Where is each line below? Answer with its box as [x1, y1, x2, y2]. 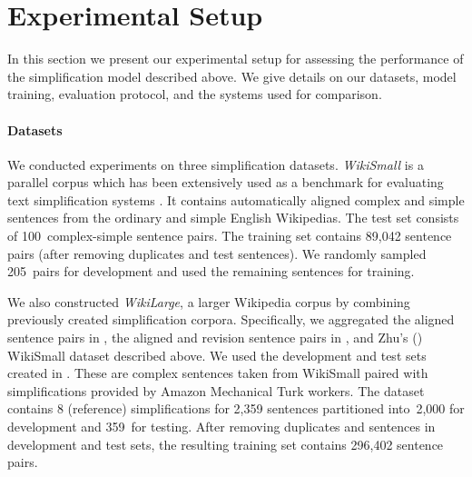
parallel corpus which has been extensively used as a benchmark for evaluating [7, 173, 444, 192]
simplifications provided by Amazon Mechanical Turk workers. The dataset [7, 381, 425, 400]
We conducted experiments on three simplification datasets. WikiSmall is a [7, 154, 424, 174]
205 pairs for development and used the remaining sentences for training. [7, 262, 415, 281]
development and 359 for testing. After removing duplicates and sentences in [7, 417, 436, 436]
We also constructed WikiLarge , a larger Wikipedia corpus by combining [7, 292, 410, 311]
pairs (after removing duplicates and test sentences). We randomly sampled [7, 243, 427, 263]
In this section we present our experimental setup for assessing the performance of [7, 49, 464, 68]
